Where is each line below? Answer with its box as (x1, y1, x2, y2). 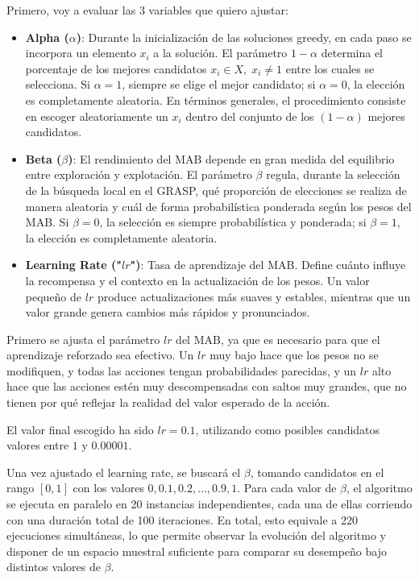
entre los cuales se (285, 60, 375, 77)
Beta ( (25, 150, 62, 167)
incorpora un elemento (25, 44, 136, 61)
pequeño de (25, 288, 82, 304)
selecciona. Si (25, 76, 90, 93)
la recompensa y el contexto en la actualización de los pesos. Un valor (25, 271, 370, 288)
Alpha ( (25, 28, 69, 45)
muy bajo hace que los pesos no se (209, 346, 379, 363)
